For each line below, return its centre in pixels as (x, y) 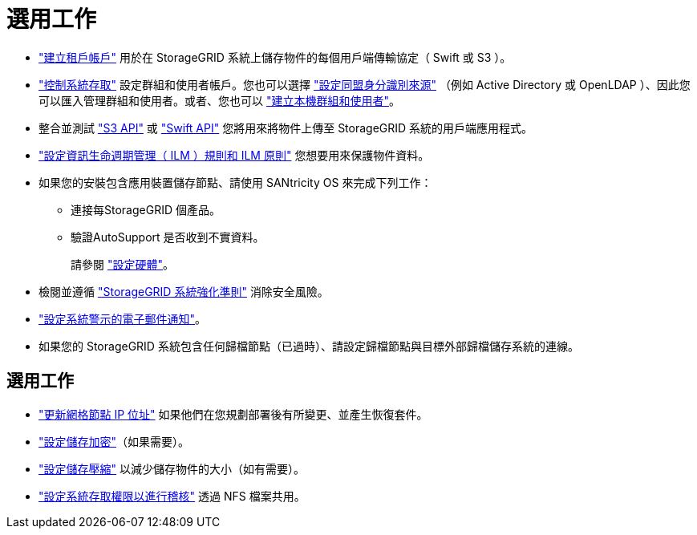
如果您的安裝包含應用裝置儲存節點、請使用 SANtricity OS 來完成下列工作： (235, 182)
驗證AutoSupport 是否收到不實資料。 (168, 237)
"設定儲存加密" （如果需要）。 (114, 441)
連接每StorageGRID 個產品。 (146, 209)
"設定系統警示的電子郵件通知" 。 (123, 318)
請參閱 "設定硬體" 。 (122, 264)
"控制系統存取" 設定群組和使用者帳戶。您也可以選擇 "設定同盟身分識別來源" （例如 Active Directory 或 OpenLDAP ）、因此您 (365, 84)
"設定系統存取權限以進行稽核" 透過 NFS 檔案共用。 (172, 496)
